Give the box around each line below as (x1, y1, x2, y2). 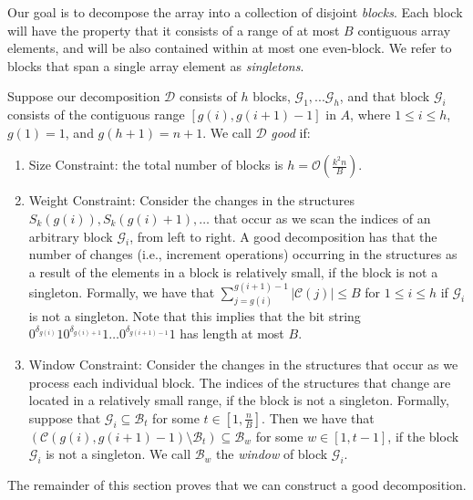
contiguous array (357, 20, 451, 39)
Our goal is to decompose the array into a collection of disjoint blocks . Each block (7, 3, 463, 21)
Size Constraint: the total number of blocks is (28, 155, 283, 174)
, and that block (339, 87, 430, 106)
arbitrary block (28, 226, 113, 245)
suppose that (28, 408, 101, 427)
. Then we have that (262, 408, 375, 427)
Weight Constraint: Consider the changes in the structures (28, 191, 355, 210)
